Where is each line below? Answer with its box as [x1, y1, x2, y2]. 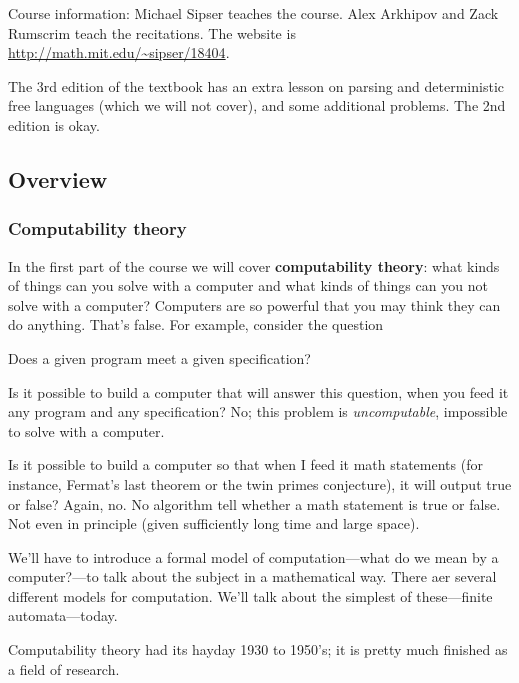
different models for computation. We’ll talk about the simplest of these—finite [8, 585, 493, 606]
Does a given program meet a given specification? [8, 347, 311, 368]
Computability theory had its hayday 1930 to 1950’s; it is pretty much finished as [8, 639, 508, 660]
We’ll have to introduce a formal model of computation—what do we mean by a [8, 546, 499, 567]
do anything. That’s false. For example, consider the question [8, 314, 384, 335]
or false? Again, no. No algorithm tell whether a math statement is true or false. [8, 493, 501, 514]
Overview [8, 163, 108, 194]
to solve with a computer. [8, 420, 165, 441]
